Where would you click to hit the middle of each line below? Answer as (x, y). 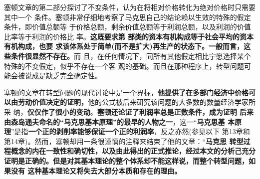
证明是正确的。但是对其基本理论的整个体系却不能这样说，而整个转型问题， (126, 160)
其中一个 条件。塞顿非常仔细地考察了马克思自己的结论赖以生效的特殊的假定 (128, 17)
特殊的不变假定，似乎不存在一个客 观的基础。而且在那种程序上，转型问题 (124, 66)
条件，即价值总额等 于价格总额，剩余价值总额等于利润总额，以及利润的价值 (128, 27)
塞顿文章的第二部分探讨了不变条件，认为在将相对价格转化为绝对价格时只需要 (130, 7)
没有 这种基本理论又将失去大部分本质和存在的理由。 (96, 170)
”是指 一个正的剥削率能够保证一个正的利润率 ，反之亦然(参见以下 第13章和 (130, 131)
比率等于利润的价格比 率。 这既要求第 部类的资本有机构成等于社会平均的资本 (129, 36)
